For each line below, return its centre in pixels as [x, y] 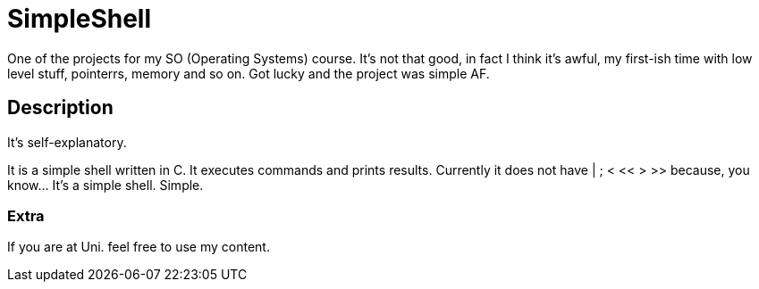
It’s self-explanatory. [67, 142]
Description [60, 108]
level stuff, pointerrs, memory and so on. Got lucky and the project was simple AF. [249, 73]
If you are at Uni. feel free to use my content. [139, 247]
